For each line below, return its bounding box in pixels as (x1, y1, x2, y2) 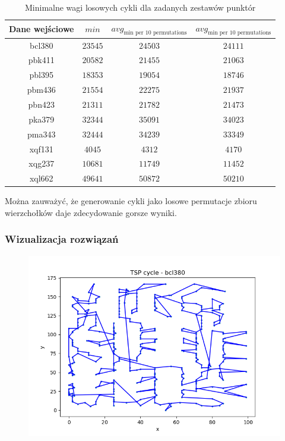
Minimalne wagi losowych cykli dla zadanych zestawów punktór (24, 1, 256, 13)
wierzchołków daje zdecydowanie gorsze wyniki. (5, 206, 177, 218)
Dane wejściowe (9, 23, 74, 35)
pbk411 (28, 54, 55, 66)
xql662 (29, 172, 53, 184)
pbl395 (29, 68, 53, 81)
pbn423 (28, 98, 55, 111)
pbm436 (27, 83, 56, 96)
